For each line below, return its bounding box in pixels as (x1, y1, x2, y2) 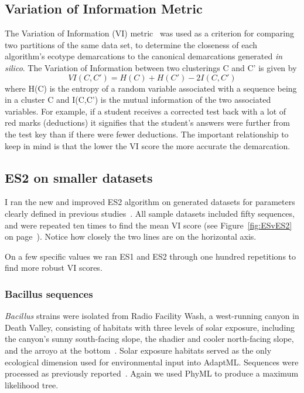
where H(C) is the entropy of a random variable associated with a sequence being (5, 82, 297, 94)
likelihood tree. (5, 378, 59, 391)
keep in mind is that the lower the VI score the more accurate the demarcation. (5, 139, 291, 152)
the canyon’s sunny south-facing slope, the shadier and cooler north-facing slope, (5, 332, 294, 345)
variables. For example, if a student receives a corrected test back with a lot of (5, 105, 286, 117)
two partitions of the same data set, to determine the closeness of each (5, 38, 257, 51)
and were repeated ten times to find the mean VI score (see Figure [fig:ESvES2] (5, 219, 292, 231)
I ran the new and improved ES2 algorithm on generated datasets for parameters (5, 196, 295, 208)
